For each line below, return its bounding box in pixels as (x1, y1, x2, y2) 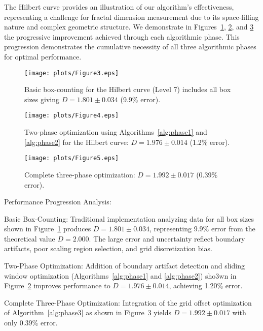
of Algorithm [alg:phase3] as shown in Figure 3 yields (4, 307, 172, 318)
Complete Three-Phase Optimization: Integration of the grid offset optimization (4, 297, 252, 308)
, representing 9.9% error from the (149, 223, 255, 234)
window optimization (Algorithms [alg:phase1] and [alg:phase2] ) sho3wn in (4, 270, 237, 281)
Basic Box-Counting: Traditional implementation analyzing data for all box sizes (4, 213, 254, 224)
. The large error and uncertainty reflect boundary (89, 233, 245, 244)
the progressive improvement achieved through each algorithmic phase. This (4, 31, 240, 42)
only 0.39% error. (4, 317, 58, 328)
